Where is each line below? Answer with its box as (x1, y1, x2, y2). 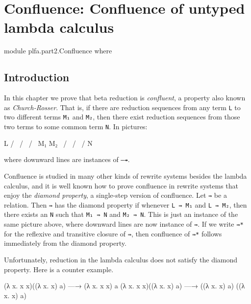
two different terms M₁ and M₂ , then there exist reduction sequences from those (4, 112, 240, 122)
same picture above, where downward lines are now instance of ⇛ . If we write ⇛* (4, 219, 244, 229)
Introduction (4, 70, 70, 85)
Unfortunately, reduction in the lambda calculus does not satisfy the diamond (4, 254, 238, 264)
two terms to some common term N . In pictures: (4, 121, 148, 132)
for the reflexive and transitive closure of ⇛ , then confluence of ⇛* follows (4, 228, 222, 238)
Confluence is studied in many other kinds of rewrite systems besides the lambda (4, 170, 247, 181)
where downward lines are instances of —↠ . (4, 154, 130, 164)
